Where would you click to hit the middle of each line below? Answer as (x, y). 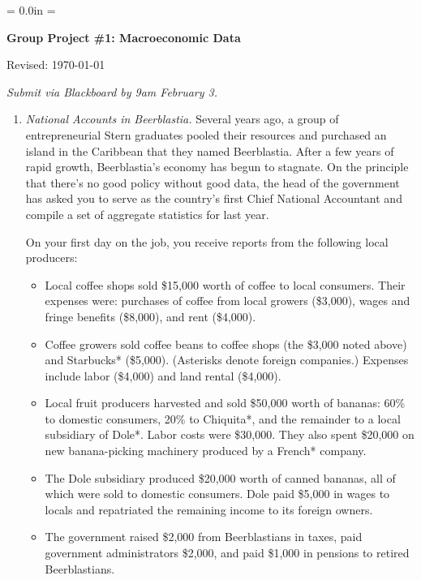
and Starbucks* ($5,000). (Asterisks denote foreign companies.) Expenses (227, 360)
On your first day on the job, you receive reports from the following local (207, 241)
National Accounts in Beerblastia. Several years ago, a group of (182, 119)
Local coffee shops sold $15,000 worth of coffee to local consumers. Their (225, 284)
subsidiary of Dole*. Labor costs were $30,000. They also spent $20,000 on (230, 434)
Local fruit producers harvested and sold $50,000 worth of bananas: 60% (225, 403)
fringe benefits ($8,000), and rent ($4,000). (150, 316)
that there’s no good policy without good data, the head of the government (213, 182)
